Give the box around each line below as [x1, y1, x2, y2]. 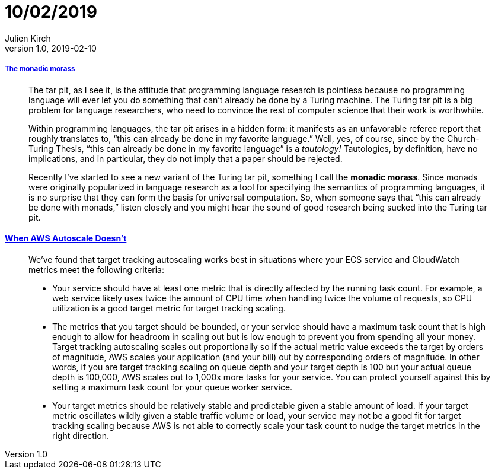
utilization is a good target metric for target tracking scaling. [52, 303, 286, 313]
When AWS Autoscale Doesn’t [5, 233, 127, 244]
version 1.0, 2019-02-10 [5, 43, 97, 53]
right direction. [52, 430, 110, 441]
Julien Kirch [5, 33, 51, 43]
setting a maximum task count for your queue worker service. [52, 381, 293, 392]
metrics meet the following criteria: [28, 264, 165, 275]
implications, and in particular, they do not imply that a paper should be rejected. [28, 153, 343, 164]
